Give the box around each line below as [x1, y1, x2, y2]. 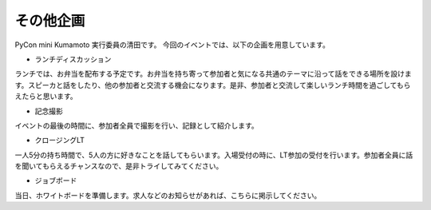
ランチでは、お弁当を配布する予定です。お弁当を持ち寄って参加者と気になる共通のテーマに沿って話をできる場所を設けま [14, 69, 412, 79]
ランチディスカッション [34, 54, 112, 64]
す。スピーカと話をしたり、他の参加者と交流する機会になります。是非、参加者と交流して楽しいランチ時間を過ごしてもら [14, 80, 411, 89]
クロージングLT [34, 136, 85, 145]
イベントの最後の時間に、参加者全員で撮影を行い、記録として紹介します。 [14, 121, 259, 130]
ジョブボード [34, 176, 77, 185]
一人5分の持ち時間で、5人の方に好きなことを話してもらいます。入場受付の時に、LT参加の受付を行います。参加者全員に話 [14, 150, 413, 160]
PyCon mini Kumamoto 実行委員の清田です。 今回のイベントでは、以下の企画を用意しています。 [14, 40, 330, 50]
